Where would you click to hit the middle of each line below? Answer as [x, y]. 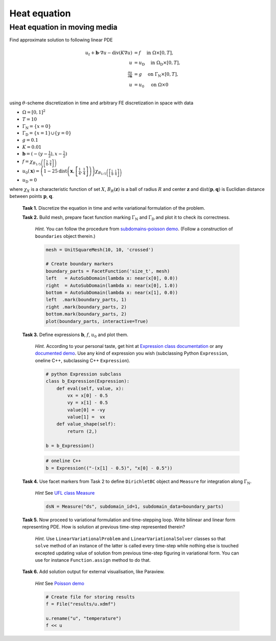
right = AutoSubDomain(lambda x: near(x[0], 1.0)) [112, 285]
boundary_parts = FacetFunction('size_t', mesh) [108, 271]
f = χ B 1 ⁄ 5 [31, 162]
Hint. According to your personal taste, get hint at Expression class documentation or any [129, 346]
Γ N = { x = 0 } [37, 127]
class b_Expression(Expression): [88, 381]
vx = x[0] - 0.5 [88, 395]
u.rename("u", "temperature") [84, 618]
